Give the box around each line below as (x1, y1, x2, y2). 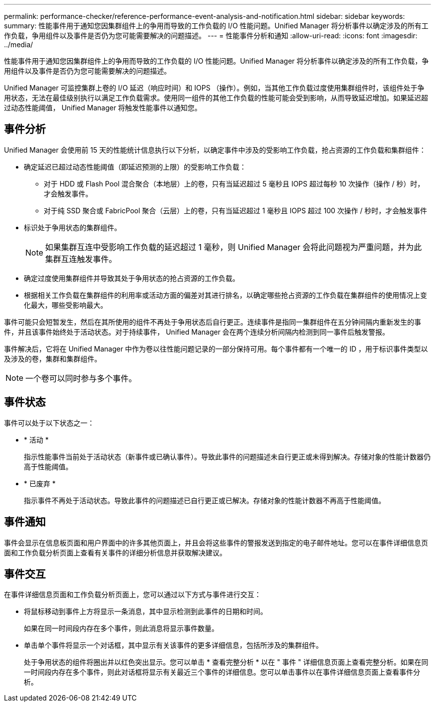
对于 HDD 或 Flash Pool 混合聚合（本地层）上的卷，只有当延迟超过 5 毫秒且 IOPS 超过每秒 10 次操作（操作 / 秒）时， (44, 179, 425, 188)
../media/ (4, 40, 33, 49)
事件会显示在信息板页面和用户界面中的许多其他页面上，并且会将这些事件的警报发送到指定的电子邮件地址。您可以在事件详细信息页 (4, 538, 428, 547)
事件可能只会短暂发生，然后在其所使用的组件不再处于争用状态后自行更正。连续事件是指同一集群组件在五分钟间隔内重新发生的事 (4, 317, 421, 326)
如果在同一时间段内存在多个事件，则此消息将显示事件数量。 (24, 624, 218, 633)
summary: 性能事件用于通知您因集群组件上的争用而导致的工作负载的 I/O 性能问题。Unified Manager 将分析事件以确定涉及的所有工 (4, 21, 429, 30)
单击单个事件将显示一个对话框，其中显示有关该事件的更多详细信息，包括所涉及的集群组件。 (24, 641, 323, 650)
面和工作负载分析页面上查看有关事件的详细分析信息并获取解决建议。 (4, 548, 226, 557)
